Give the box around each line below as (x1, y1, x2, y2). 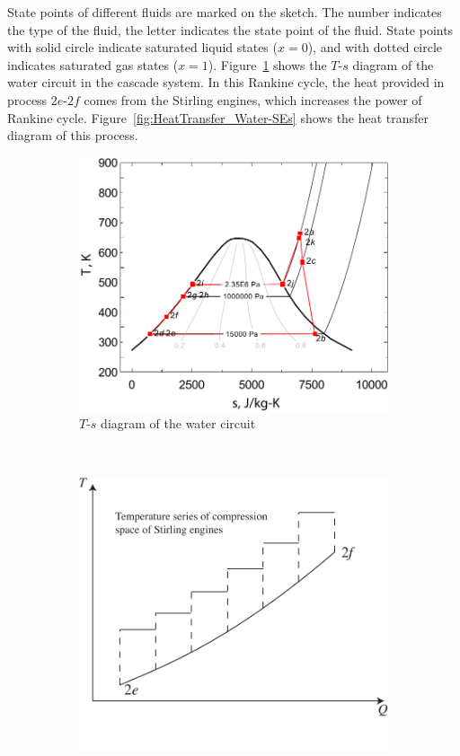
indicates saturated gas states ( (7, 55, 179, 74)
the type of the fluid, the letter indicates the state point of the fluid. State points (7, 20, 454, 39)
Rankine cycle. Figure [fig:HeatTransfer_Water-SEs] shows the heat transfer (7, 108, 429, 127)
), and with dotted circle (307, 38, 443, 57)
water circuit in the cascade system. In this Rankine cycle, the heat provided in (7, 73, 445, 92)
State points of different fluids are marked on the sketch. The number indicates (7, 3, 442, 21)
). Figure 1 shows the (208, 55, 327, 74)
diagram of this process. (7, 126, 138, 145)
